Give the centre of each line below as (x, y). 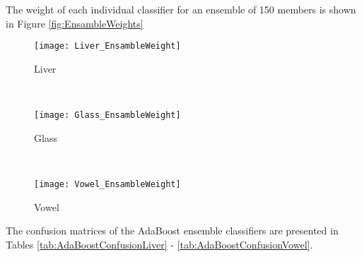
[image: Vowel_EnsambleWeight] (107, 184)
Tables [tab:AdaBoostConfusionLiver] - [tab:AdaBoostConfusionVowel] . (159, 244)
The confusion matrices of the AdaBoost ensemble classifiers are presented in (172, 231)
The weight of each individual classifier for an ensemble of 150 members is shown (181, 9)
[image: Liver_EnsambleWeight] (107, 46)
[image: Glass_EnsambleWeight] (107, 115)
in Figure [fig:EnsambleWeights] (75, 23)
